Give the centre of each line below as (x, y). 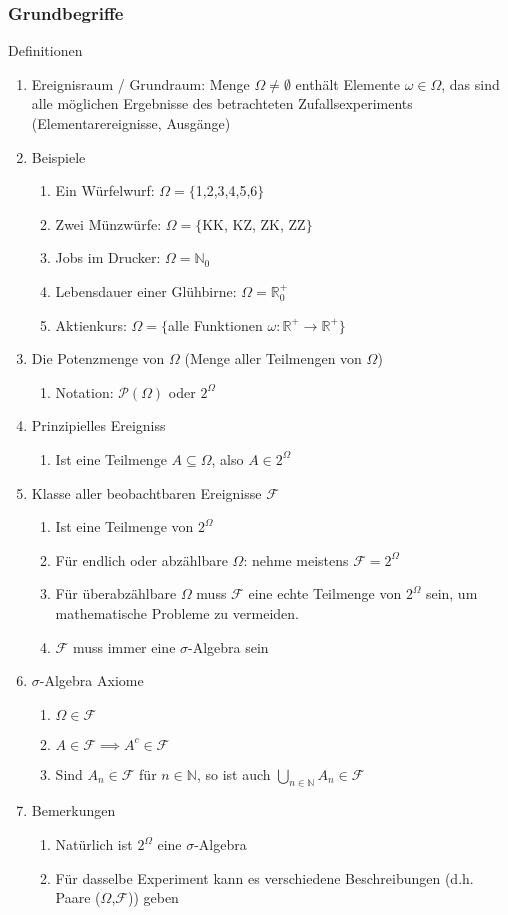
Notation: (84, 391)
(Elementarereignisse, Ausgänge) (131, 123)
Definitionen (45, 50)
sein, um (451, 593)
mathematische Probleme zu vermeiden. (177, 612)
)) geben (153, 897)
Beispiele (58, 156)
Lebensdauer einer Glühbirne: (146, 290)
